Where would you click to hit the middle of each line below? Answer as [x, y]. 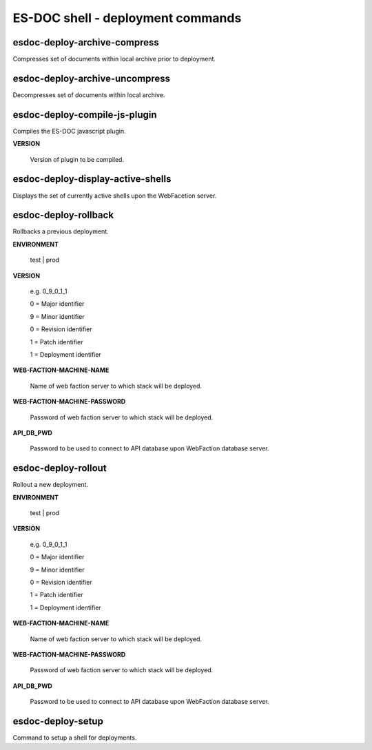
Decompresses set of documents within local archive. [89, 95]
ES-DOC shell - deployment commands [127, 18]
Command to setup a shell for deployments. [75, 738]
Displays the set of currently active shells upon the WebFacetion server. [115, 196]
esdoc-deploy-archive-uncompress [92, 78]
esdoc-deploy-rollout [60, 468]
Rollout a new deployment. [51, 485]
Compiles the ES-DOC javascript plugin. [70, 131]
